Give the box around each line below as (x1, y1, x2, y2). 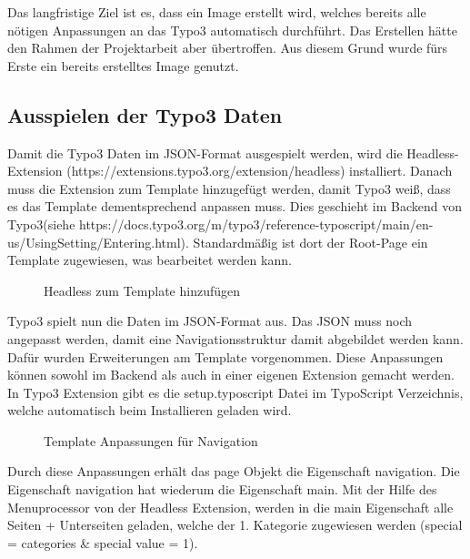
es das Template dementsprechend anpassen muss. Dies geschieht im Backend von (7, 197, 462, 216)
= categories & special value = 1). (7, 533, 198, 552)
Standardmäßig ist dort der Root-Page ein (193, 232, 428, 251)
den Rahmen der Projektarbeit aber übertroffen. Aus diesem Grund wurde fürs (7, 38, 448, 57)
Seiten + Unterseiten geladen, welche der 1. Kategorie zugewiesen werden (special (7, 515, 463, 534)
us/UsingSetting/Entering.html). (7, 232, 189, 251)
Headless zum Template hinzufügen (44, 280, 240, 300)
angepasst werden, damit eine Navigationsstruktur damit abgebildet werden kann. (7, 329, 464, 348)
